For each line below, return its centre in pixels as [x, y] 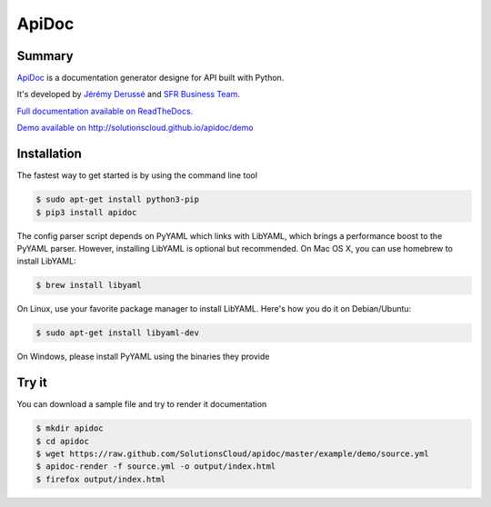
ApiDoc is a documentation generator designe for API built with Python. [150, 78]
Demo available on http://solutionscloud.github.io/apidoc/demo [135, 128]
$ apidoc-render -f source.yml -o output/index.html [156, 467]
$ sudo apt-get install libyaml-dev [118, 333]
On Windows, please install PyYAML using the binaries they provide [143, 357]
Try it [32, 383]
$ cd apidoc [63, 441]
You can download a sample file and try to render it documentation [142, 404]
